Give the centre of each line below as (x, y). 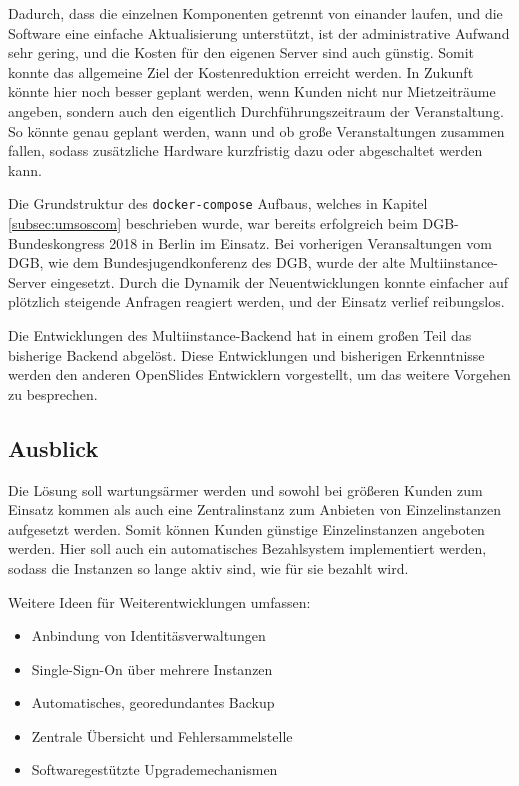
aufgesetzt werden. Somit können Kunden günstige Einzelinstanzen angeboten (246, 528)
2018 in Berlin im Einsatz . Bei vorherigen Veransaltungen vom (300, 242)
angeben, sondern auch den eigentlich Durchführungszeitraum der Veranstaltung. (256, 110)
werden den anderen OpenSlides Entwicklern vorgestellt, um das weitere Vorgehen (259, 374)
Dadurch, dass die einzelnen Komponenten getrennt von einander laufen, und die (255, 13)
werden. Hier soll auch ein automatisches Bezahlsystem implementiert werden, (247, 548)
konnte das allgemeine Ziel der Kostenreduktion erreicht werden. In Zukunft (241, 71)
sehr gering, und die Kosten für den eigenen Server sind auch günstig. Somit (241, 52)
